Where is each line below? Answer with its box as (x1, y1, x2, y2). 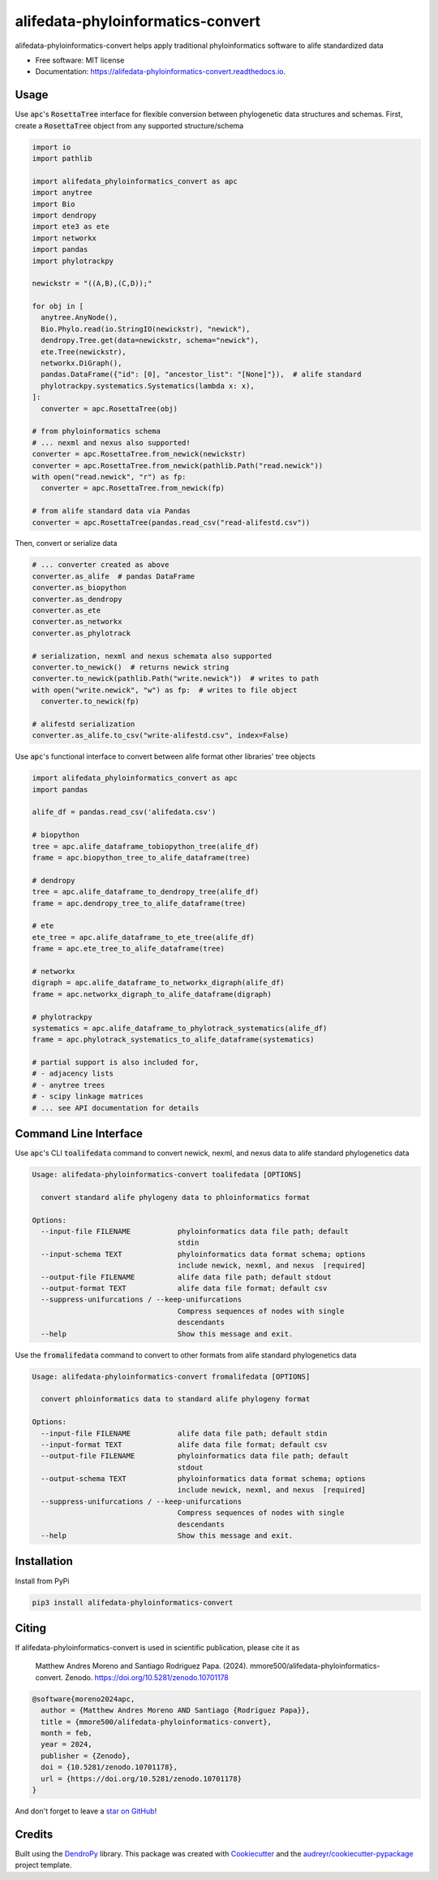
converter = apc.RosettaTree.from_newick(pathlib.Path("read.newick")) (32, 461, 324, 470)
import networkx (32, 233, 97, 243)
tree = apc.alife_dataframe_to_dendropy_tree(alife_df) (32, 887, 260, 897)
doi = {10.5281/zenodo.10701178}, (41, 1763, 178, 1772)
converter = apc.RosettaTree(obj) (41, 404, 178, 414)
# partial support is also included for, (32, 1058, 200, 1068)
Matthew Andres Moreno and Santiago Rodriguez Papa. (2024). (35, 1661, 249, 1671)
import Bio (32, 199, 75, 209)
